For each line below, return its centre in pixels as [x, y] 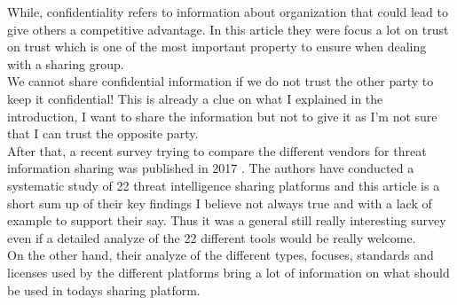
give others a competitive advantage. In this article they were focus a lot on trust [228, 29]
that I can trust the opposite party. [103, 133]
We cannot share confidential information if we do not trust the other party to [221, 81]
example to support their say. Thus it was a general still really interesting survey [227, 220]
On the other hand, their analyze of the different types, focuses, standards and [221, 255]
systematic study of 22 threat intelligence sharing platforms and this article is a [224, 185]
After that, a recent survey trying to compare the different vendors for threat [217, 150]
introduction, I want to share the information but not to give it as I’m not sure [222, 116]
